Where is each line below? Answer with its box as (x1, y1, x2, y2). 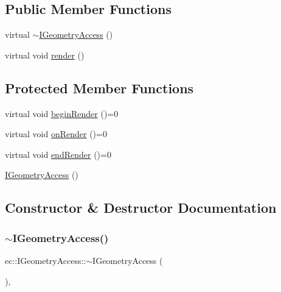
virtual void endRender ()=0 (5, 148, 111, 160)
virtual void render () (5, 48, 85, 61)
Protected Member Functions (5, 78, 194, 97)
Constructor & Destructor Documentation (5, 198, 277, 217)
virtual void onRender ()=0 (5, 127, 107, 140)
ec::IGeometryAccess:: (5, 254, 86, 266)
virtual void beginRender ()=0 (5, 107, 119, 119)
